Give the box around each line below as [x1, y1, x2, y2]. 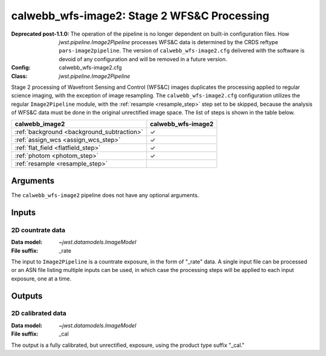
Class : [11, 73, 28, 80]
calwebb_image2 [14, 120, 65, 128]
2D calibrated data [11, 309, 66, 317]
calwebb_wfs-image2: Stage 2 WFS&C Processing [11, 9, 270, 22]
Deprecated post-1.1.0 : [11, 30, 69, 37]
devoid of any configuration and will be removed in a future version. [59, 55, 228, 63]
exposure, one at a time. [11, 275, 72, 282]
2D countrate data [11, 225, 66, 234]
